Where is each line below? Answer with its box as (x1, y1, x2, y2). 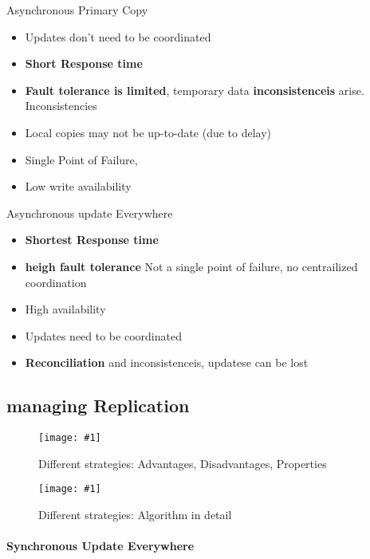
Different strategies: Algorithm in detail (38, 506, 232, 523)
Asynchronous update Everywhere (6, 204, 173, 221)
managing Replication (6, 393, 190, 418)
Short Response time (25, 55, 143, 72)
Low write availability (25, 178, 132, 195)
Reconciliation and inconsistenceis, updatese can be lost (25, 354, 309, 371)
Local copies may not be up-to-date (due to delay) (25, 124, 272, 140)
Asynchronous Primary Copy (6, 2, 148, 18)
